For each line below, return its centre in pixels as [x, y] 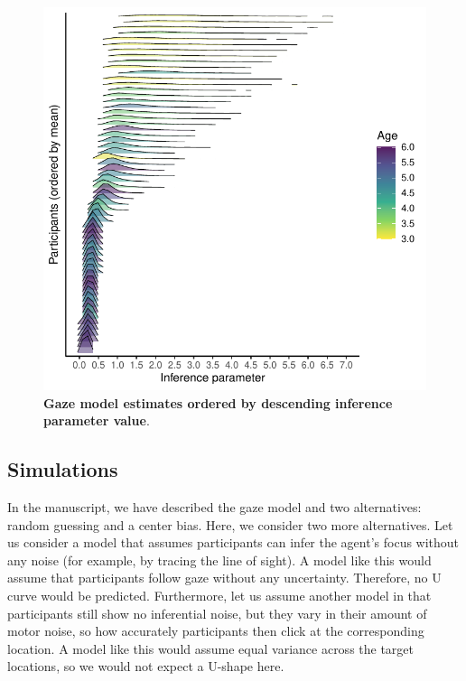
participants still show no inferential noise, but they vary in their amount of [217, 613]
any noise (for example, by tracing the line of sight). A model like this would [219, 560]
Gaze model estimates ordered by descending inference [218, 402]
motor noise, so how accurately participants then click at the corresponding [216, 631]
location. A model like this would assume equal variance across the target [211, 648]
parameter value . [97, 420]
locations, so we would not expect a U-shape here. [146, 666]
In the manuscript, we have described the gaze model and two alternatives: [214, 506]
